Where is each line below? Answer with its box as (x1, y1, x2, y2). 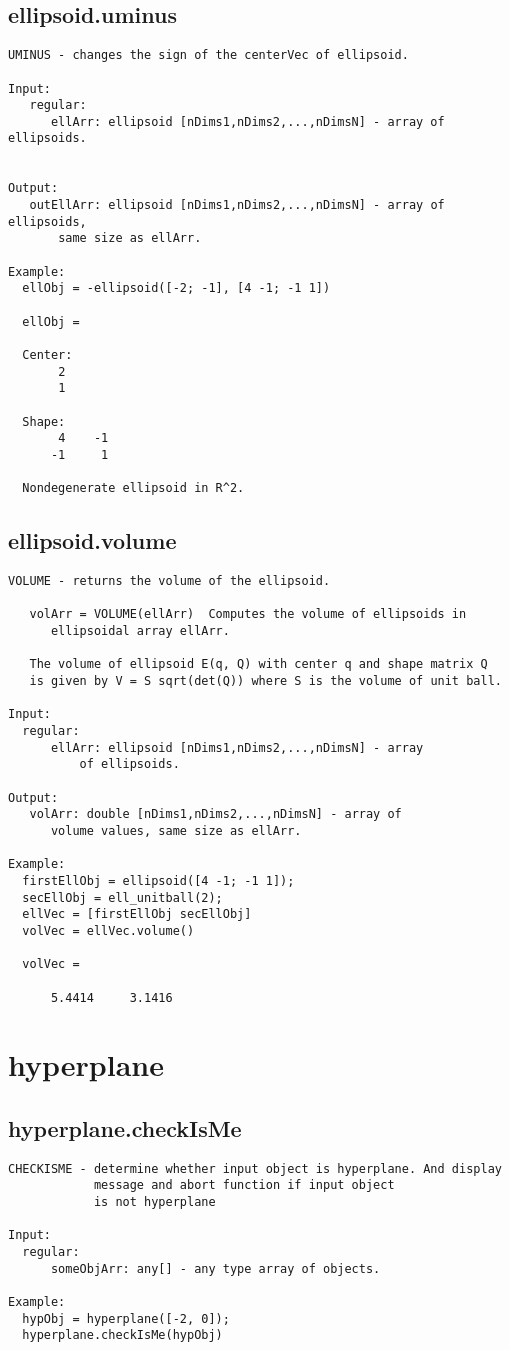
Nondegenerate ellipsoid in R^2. (22, 481, 245, 496)
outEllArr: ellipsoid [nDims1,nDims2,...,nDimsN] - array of (29, 198, 445, 213)
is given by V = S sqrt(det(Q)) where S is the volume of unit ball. (29, 674, 502, 689)
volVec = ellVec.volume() (22, 923, 195, 938)
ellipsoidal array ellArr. (50, 624, 230, 639)
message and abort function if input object (93, 1178, 395, 1193)
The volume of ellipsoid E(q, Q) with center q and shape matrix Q (29, 657, 488, 672)
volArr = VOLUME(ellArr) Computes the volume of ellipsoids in (29, 607, 467, 622)
